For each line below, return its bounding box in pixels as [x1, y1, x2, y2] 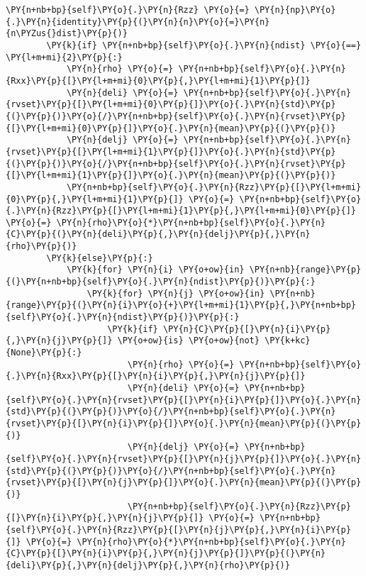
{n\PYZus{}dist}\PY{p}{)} [6, 28, 128, 39]
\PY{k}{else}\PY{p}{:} [46, 253, 153, 263]
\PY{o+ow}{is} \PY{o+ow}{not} [117, 336, 260, 346]
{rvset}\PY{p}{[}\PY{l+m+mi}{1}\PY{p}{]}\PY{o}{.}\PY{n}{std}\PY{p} [6, 146, 336, 157]
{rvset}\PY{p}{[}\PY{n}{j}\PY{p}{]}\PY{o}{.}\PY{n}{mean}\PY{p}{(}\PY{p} [6, 477, 362, 488]
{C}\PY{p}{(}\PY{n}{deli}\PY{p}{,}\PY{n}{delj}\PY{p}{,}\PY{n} [6, 229, 311, 240]
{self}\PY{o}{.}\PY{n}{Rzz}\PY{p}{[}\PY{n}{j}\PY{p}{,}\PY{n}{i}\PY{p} [6, 524, 351, 535]
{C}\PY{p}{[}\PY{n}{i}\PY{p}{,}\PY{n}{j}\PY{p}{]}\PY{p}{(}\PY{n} [6, 548, 326, 559]
